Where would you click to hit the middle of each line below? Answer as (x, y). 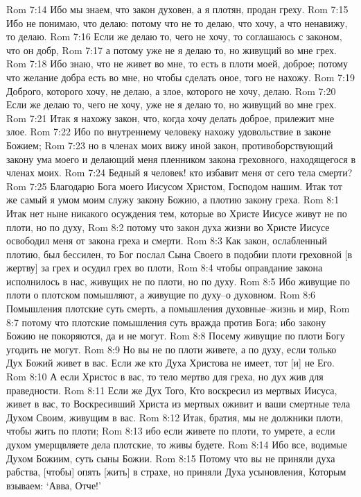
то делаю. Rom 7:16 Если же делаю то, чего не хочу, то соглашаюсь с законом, (174, 36)
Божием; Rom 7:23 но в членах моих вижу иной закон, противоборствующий (170, 145)
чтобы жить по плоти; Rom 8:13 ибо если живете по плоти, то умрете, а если (171, 431)
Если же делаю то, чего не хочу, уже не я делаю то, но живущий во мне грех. (171, 104)
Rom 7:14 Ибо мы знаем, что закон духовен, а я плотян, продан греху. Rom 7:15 (177, 9)
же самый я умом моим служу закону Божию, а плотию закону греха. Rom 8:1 (173, 200)
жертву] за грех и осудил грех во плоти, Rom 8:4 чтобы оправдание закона (165, 268)
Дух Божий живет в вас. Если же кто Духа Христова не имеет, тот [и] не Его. (170, 363)
